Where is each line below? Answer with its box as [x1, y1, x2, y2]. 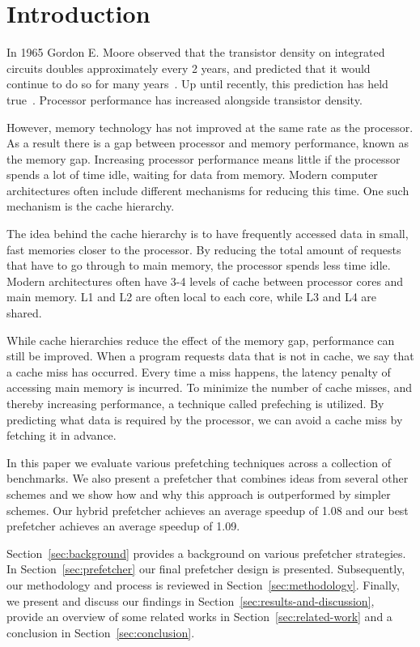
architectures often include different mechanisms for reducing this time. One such [6, 181, 409, 198]
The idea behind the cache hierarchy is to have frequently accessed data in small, [6, 225, 409, 242]
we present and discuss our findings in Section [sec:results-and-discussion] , [6, 592, 375, 609]
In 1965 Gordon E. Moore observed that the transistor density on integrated [6, 44, 385, 61]
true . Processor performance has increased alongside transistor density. [6, 91, 363, 108]
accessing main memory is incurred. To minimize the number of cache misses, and [6, 379, 413, 396]
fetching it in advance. [6, 427, 117, 444]
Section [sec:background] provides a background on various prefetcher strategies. [6, 544, 406, 561]
